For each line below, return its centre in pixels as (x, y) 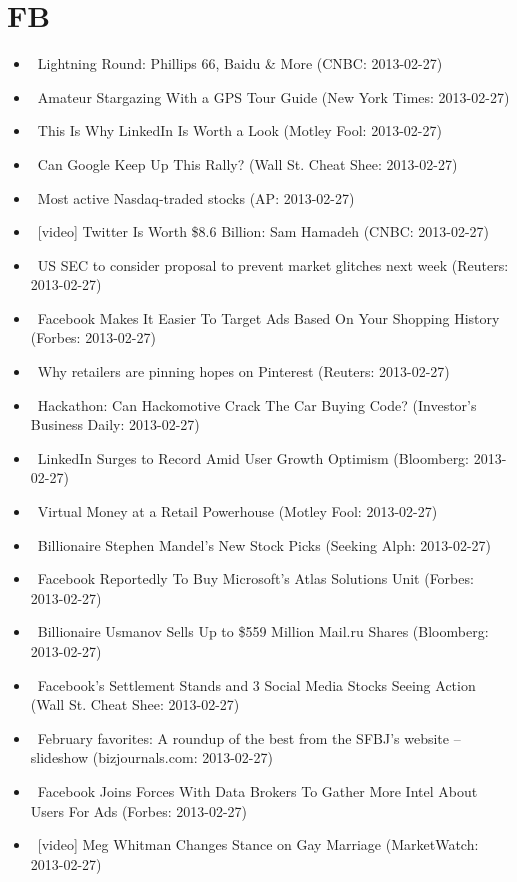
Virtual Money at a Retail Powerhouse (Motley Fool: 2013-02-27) (237, 511)
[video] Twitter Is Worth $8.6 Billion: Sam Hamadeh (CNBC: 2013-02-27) (263, 231)
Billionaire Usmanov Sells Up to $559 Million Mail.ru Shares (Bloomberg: (263, 631)
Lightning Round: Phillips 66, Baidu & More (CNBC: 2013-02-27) (240, 63)
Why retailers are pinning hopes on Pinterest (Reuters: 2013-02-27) (243, 371)
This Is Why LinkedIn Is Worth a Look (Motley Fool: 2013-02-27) (239, 130)
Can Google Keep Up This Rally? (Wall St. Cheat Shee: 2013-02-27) (247, 163)
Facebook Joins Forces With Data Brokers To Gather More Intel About (257, 790)
